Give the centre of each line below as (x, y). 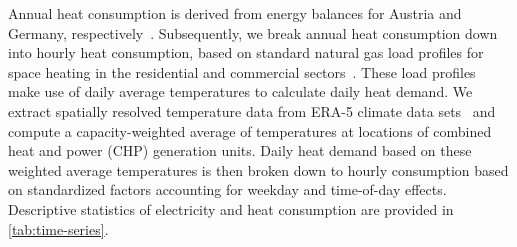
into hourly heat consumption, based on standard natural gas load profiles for (246, 52)
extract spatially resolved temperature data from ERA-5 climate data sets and (252, 110)
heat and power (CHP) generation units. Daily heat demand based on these (240, 150)
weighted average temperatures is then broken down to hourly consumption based (258, 169)
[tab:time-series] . (58, 228)
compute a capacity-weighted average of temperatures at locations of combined (250, 130)
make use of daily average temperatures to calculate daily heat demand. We (240, 91)
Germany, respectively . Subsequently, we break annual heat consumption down (253, 32)
